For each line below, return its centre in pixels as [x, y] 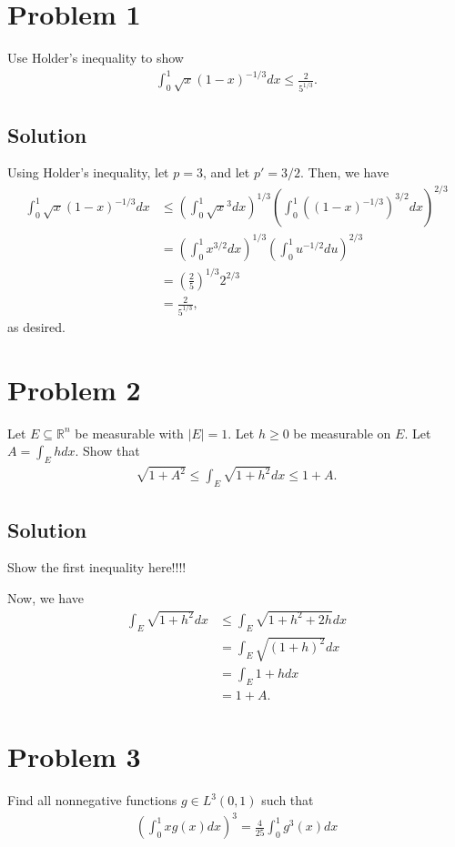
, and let [226, 172]
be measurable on [342, 433]
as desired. [36, 326]
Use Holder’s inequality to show [96, 58]
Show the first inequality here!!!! [97, 567]
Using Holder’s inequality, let [88, 172]
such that [288, 800]
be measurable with [129, 433]
